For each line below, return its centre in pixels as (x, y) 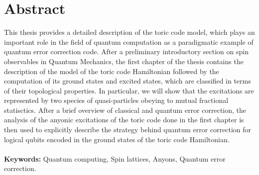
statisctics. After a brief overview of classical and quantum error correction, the (125, 110)
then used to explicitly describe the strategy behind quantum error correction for (128, 130)
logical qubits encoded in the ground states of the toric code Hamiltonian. (117, 139)
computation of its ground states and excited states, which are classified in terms (128, 81)
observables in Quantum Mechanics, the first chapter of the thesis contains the (124, 61)
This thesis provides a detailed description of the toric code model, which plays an (129, 32)
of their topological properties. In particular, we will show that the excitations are (129, 90)
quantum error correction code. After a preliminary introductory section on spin (126, 51)
